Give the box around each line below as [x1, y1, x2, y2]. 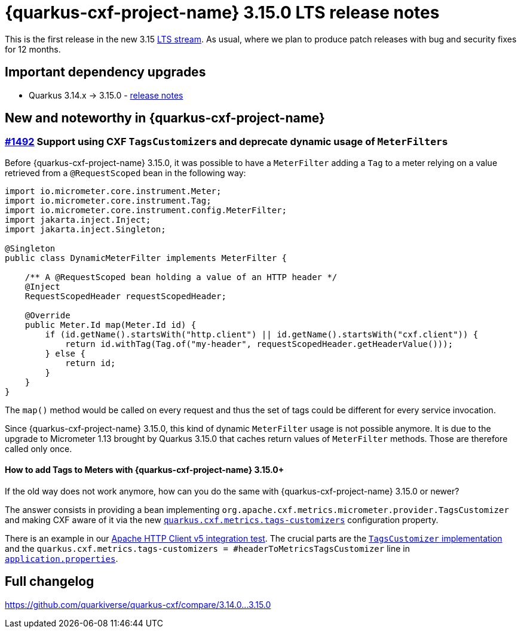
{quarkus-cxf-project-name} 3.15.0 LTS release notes [5, 2, 440, 23]
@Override [24, 310, 71, 320]
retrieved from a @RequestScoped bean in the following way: [5, 167, 246, 178]
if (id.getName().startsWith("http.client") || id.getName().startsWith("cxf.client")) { [45, 329, 479, 339]
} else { [45, 348, 85, 358]
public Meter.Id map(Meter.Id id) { [24, 319, 197, 330]
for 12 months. [5, 44, 61, 54]
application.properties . [5, 554, 118, 564]
